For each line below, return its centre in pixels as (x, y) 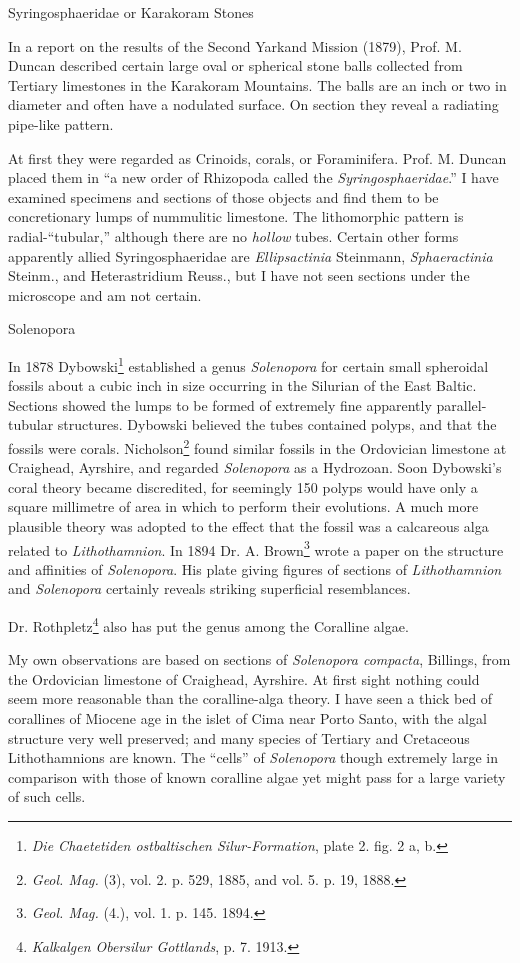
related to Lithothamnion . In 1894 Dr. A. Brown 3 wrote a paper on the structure (256, 548)
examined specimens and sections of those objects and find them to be (223, 196)
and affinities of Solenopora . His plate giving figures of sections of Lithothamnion (255, 568)
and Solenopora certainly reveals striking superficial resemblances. (209, 588)
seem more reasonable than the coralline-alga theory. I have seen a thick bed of (250, 698)
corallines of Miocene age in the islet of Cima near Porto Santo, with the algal (247, 718)
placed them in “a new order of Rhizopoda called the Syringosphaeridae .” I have (253, 177)
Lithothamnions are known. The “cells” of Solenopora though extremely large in (253, 757)
